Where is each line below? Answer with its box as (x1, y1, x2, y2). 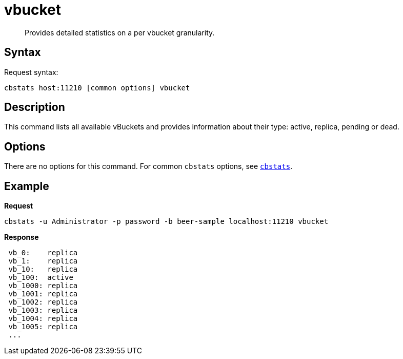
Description (4, 101, 65, 114)
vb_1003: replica (8, 306, 78, 315)
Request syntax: (4, 67, 58, 77)
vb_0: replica (8, 249, 78, 257)
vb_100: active (8, 273, 73, 282)
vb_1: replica (8, 257, 78, 266)
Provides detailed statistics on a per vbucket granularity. (25, 28, 215, 37)
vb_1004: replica (8, 314, 78, 323)
